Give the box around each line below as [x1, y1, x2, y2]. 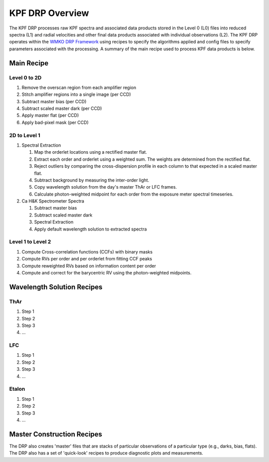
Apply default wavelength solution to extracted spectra [34, 226, 147, 232]
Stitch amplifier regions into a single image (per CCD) [21, 91, 132, 97]
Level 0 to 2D [9, 74, 42, 81]
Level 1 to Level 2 [9, 238, 51, 245]
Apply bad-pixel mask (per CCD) [21, 119, 89, 125]
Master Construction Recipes [9, 430, 102, 439]
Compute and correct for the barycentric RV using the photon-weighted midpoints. [21, 269, 192, 275]
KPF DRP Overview [9, 7, 89, 18]
